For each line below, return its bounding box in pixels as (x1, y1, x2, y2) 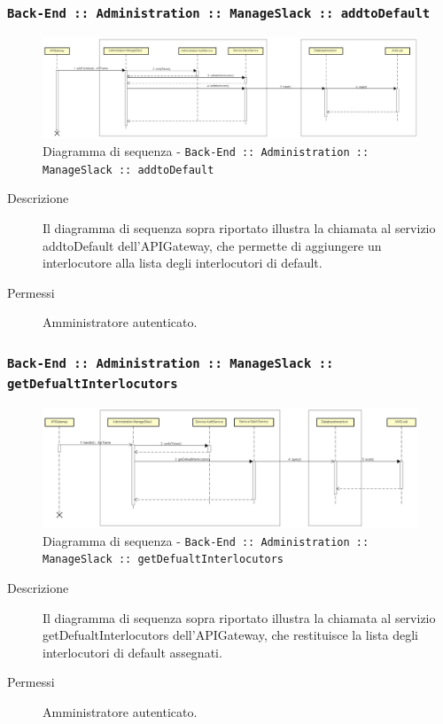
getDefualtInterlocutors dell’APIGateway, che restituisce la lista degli (43, 626, 419, 644)
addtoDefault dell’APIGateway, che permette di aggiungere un (43, 236, 382, 254)
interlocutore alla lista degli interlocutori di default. (43, 253, 323, 272)
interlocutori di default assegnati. (43, 642, 222, 661)
